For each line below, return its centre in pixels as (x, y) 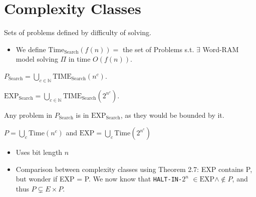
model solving (37, 59)
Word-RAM (221, 49)
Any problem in (28, 115)
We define (31, 49)
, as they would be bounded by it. (172, 115)
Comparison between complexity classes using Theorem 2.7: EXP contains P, (134, 169)
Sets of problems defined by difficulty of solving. (78, 32)
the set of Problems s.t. (158, 49)
